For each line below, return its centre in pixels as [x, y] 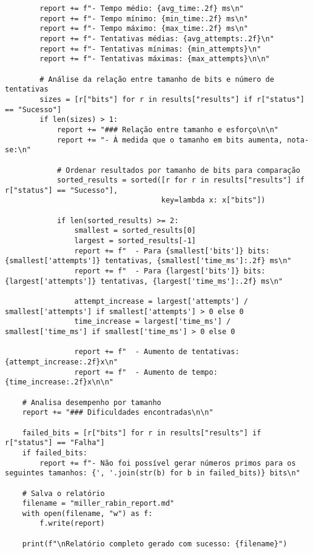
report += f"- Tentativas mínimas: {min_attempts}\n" [150, 49]
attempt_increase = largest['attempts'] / [161, 302]
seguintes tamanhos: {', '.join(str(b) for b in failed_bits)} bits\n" [153, 473]
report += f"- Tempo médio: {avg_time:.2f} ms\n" [142, 8]
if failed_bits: [55, 453]
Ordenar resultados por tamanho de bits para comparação [183, 170]
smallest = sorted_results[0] [135, 231]
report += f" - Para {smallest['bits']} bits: [172, 251]
